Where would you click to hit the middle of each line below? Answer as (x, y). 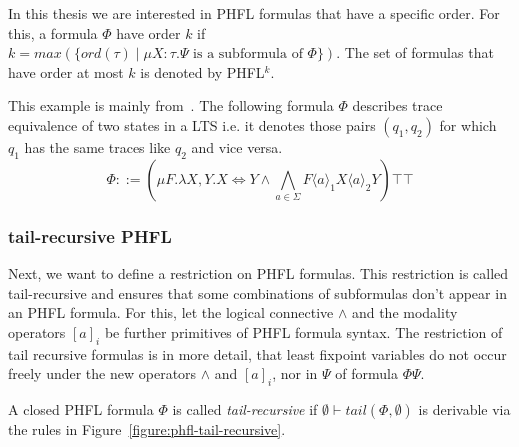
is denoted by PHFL (202, 71)
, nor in (295, 373)
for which (468, 124)
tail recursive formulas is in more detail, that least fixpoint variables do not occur (257, 353)
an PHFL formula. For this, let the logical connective (171, 312)
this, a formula (53, 32)
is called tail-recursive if (245, 408)
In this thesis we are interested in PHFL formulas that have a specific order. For (254, 13)
